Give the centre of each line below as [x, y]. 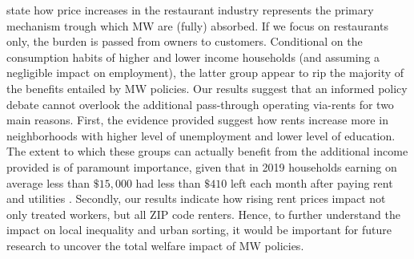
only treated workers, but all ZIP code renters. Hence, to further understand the [203, 214]
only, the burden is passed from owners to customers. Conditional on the [185, 41]
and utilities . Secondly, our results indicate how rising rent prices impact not [196, 198]
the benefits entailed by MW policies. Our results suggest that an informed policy [207, 88]
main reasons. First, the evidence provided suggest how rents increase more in [197, 120]
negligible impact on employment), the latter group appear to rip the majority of [205, 73]
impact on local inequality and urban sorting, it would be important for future [199, 230]
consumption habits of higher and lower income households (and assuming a [193, 57]
